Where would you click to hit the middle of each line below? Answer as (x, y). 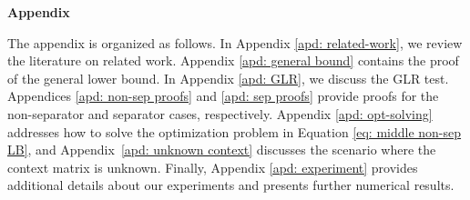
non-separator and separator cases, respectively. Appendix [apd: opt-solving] (220, 113)
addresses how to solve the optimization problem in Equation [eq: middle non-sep (235, 131)
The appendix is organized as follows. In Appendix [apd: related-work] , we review (235, 42)
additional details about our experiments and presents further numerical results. (231, 185)
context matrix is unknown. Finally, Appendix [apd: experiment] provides (213, 167)
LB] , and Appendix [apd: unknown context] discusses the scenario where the (222, 150)
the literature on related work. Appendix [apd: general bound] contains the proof (233, 60)
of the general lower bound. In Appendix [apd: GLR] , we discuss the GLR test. (228, 78)
